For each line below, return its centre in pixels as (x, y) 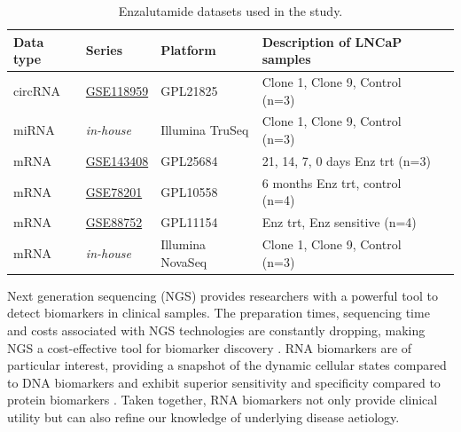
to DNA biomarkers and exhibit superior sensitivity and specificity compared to (224, 382)
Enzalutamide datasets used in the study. (230, 11)
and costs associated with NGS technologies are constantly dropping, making (216, 330)
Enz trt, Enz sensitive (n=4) (339, 222)
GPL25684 (189, 160)
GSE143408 (117, 160)
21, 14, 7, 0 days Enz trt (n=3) (346, 160)
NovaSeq (184, 261)
